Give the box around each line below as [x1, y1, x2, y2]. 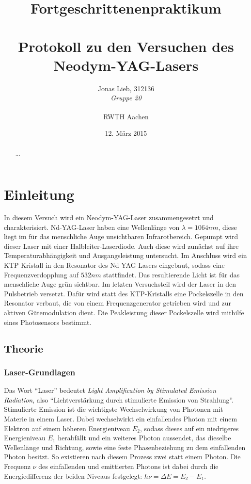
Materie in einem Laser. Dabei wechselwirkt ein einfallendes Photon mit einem [4, 413, 237, 423]
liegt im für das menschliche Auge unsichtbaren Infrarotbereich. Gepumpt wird [4, 231, 238, 242]
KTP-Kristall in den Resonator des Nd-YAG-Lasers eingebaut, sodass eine [4, 260, 225, 270]
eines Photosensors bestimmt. [4, 317, 92, 327]
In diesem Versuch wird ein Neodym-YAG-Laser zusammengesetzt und [4, 212, 214, 223]
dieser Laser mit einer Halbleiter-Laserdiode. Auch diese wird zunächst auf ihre [4, 241, 239, 251]
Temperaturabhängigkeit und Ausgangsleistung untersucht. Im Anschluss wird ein [4, 250, 247, 260]
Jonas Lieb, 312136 [97, 83, 155, 93]
